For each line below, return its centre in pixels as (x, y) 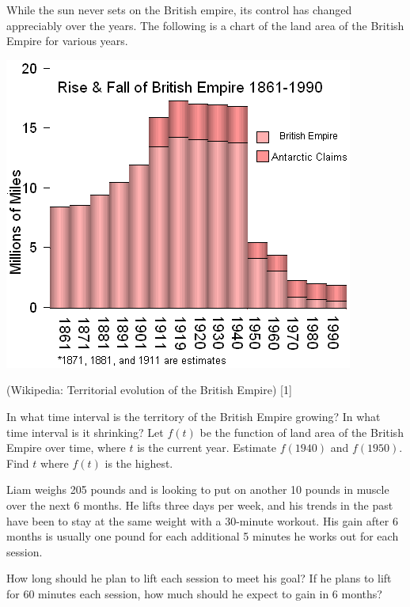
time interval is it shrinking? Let (85, 432)
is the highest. (139, 463)
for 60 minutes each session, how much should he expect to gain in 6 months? (194, 593)
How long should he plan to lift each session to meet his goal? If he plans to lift (199, 578)
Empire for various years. (67, 41)
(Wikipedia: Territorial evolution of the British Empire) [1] (149, 390)
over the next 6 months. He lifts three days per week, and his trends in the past (200, 505)
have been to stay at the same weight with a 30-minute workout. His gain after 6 (202, 520)
